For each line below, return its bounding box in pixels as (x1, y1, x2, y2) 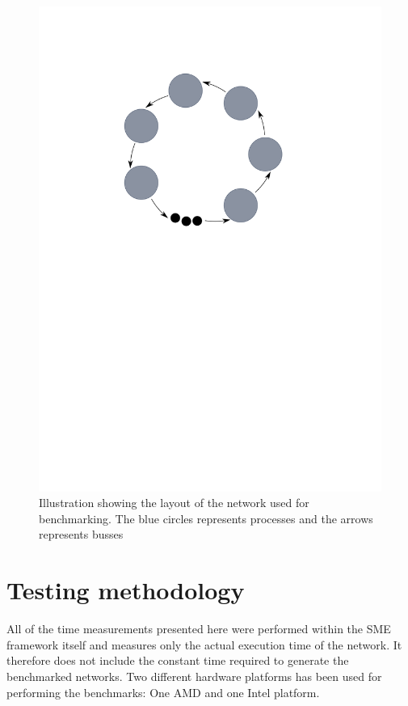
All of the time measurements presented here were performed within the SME (6, 620, 391, 637)
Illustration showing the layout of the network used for (39, 494, 309, 511)
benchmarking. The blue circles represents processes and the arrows (39, 509, 373, 526)
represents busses (39, 526, 124, 543)
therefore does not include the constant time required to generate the (6, 652, 349, 669)
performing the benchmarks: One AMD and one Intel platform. (6, 683, 320, 700)
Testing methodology (6, 573, 245, 607)
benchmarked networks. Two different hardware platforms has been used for (6, 667, 382, 684)
